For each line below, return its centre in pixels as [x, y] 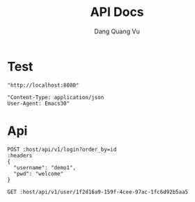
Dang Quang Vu [117, 31]
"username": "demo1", [45, 167]
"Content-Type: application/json [56, 97]
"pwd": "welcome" [39, 174]
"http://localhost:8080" [43, 85]
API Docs [117, 12]
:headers [20, 155]
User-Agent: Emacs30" [39, 103]
